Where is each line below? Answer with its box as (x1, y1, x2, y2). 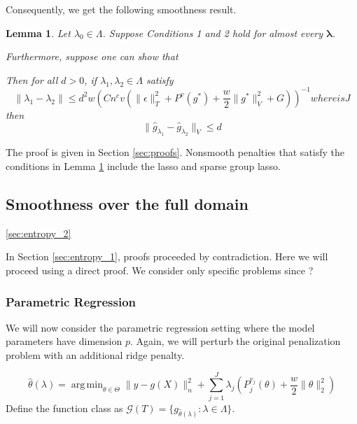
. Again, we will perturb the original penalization (130, 334, 341, 348)
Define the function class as (6, 400, 123, 415)
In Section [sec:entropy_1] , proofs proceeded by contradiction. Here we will (6, 249, 328, 264)
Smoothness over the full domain (6, 193, 248, 215)
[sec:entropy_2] (6, 225, 71, 240)
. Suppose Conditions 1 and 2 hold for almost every (102, 25, 323, 40)
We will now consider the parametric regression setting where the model (6, 320, 315, 334)
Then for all (6, 72, 58, 87)
